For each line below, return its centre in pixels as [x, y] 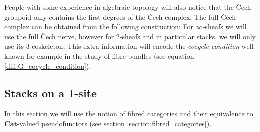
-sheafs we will [225, 27]
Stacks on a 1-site [51, 92]
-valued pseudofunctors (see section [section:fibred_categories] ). [114, 123]
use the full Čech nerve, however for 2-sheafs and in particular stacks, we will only [130, 36]
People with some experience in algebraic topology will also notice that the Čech [128, 7]
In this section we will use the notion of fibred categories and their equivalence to [129, 113]
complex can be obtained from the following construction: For [99, 27]
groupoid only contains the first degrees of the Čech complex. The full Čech [120, 17]
